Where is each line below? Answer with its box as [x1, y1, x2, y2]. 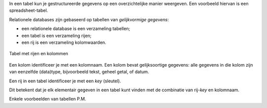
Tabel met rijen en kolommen [9, 51, 69, 57]
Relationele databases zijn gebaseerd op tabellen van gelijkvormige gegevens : [9, 16, 169, 22]
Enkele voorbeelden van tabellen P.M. [9, 96, 87, 102]
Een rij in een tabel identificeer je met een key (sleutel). [9, 78, 121, 84]
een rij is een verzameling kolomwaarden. [21, 39, 106, 45]
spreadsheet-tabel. [9, 7, 48, 13]
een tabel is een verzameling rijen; [21, 33, 91, 38]
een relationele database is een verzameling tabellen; [21, 26, 131, 32]
